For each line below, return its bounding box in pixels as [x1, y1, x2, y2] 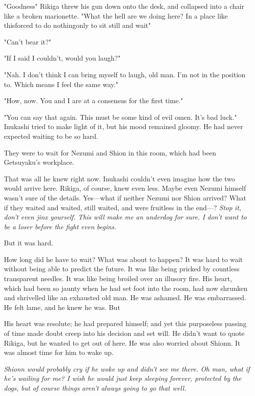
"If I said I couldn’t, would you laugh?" [4, 53, 121, 63]
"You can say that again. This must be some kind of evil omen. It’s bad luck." [4, 111, 237, 122]
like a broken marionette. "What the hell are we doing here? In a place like [4, 10, 228, 21]
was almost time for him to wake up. [4, 347, 114, 357]
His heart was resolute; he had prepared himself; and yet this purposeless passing [4, 318, 247, 329]
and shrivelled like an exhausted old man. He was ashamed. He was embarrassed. [4, 292, 247, 303]
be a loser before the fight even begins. [4, 221, 117, 231]
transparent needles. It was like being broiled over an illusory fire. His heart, [4, 273, 232, 284]
